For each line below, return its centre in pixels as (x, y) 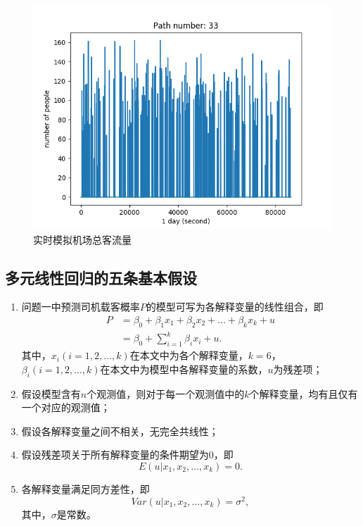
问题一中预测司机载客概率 (81, 307)
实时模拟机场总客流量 (82, 239)
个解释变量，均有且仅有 (304, 393)
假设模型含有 (51, 393)
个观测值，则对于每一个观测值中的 (166, 393)
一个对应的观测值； (66, 407)
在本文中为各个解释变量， (189, 355)
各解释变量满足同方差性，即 (85, 488)
